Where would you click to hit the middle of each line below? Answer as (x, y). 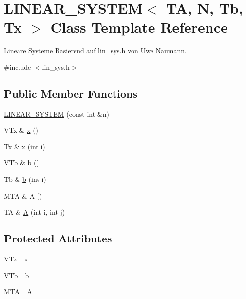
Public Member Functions (71, 93)
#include (18, 67)
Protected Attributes (58, 238)
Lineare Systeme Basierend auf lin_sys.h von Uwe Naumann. (95, 50)
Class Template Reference (139, 27)
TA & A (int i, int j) (35, 212)
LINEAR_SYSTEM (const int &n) (57, 113)
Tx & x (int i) (25, 146)
